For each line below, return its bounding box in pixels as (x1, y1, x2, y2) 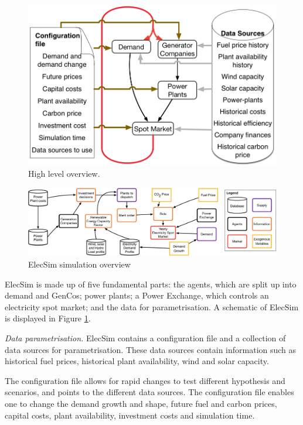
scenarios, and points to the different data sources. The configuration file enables (5, 386, 294, 398)
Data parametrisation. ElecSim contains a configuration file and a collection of (5, 331, 286, 344)
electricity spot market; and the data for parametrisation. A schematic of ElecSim (5, 300, 299, 313)
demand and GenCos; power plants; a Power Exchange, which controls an (5, 289, 269, 301)
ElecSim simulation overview (28, 258, 131, 270)
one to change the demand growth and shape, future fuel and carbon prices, (5, 397, 277, 409)
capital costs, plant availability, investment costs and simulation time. (5, 409, 255, 421)
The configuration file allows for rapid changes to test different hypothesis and (5, 374, 285, 386)
